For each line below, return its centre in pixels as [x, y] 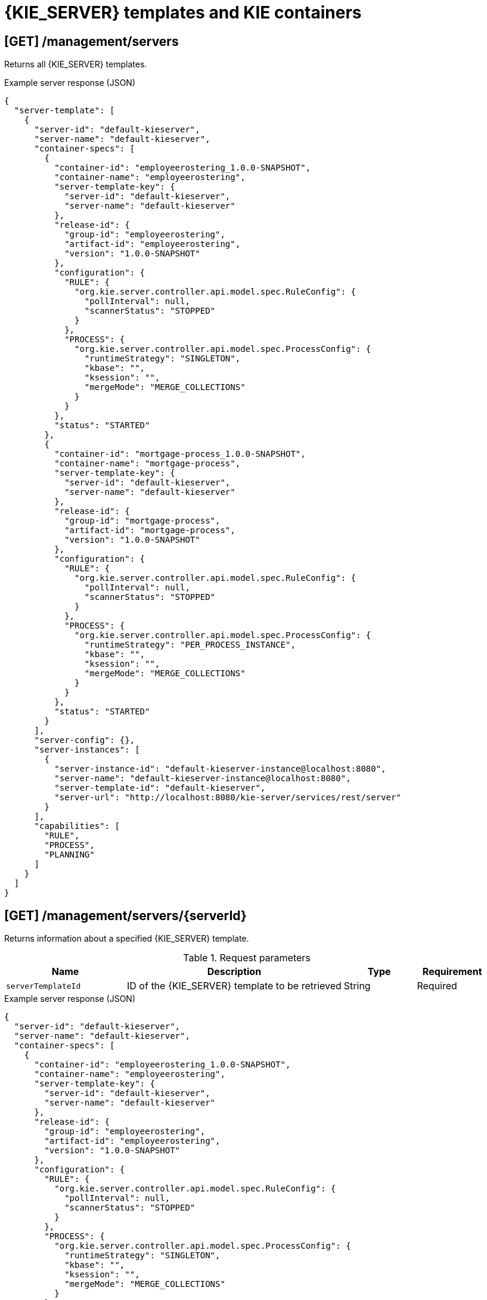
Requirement [452, 972]
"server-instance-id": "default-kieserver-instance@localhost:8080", [220, 769]
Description [234, 972]
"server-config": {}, [85, 740]
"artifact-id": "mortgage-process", [150, 530]
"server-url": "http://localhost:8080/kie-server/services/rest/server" [228, 798]
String [357, 986]
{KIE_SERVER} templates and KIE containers [183, 13]
